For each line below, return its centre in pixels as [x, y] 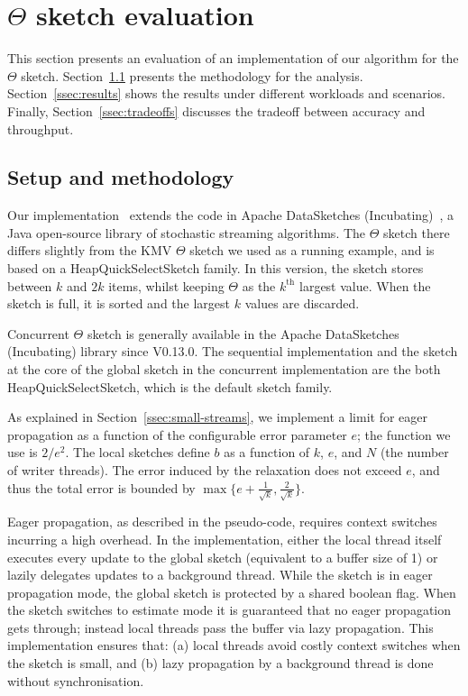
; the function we [404, 434]
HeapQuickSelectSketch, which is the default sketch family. [170, 386]
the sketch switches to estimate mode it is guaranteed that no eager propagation [229, 610]
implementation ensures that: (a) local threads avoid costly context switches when [234, 645]
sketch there [417, 232]
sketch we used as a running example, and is [312, 250]
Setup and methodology [121, 177]
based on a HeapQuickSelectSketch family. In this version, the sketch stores [216, 268]
